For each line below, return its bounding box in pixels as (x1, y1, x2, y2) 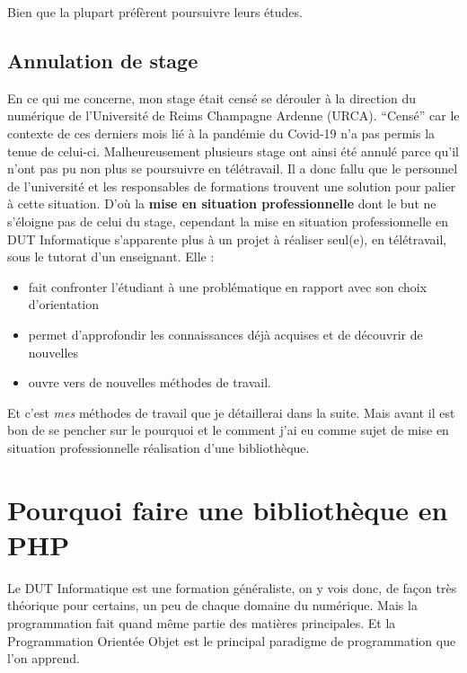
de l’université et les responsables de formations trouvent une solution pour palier (7, 176, 456, 195)
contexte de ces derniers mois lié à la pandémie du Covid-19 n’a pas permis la (7, 123, 436, 142)
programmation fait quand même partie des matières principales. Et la (7, 613, 396, 632)
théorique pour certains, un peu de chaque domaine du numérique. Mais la (7, 596, 418, 615)
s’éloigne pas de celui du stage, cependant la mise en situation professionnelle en (7, 211, 448, 230)
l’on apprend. (7, 649, 80, 668)
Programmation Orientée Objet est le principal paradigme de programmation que (7, 631, 456, 650)
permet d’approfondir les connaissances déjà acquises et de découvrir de (28, 324, 423, 343)
